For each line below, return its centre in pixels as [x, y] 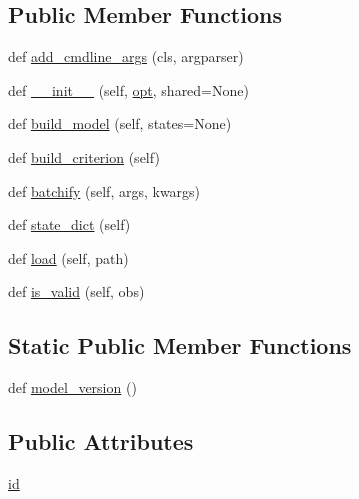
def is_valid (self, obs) [76, 291]
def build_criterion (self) [84, 156]
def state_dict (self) [69, 224]
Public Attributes [101, 441]
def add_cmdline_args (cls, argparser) [126, 56]
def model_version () [72, 387]
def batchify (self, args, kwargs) [104, 190]
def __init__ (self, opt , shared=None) [128, 89]
